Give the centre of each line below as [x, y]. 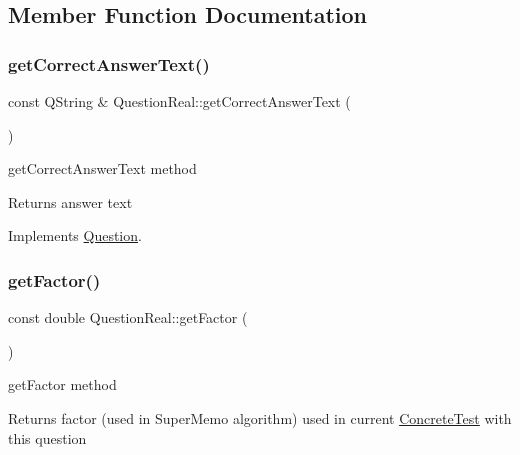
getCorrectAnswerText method [102, 168]
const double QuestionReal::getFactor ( [128, 317]
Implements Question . [75, 235]
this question [47, 437]
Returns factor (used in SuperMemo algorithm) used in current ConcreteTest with [260, 417]
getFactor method [62, 384]
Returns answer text [70, 201]
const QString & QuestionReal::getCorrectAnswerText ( [179, 101]
